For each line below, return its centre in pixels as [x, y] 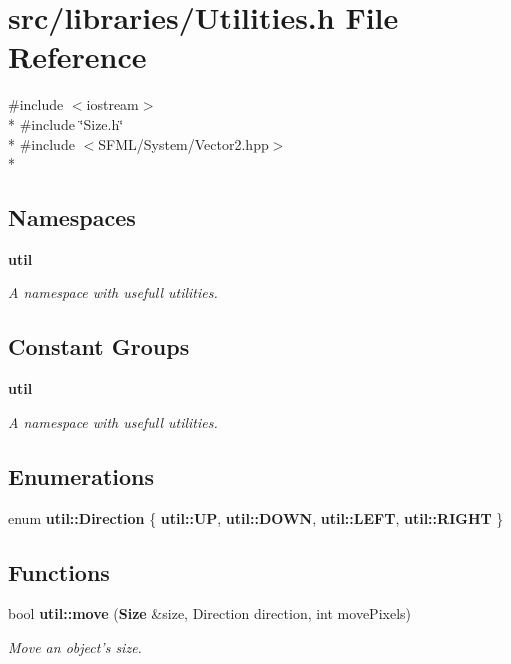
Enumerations [81, 475]
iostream [112, 104]
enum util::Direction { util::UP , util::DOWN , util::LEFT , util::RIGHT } [256, 517]
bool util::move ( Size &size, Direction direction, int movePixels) [209, 613]
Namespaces [72, 217]
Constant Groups [99, 346]
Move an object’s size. [75, 647]
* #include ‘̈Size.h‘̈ [66, 123]
